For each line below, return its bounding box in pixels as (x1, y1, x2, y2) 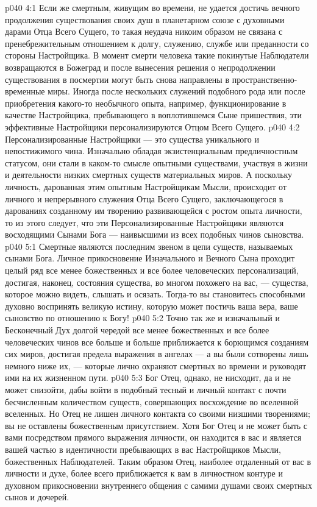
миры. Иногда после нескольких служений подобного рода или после (48, 85, 305, 97)
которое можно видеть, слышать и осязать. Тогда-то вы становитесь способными (5, 288, 305, 300)
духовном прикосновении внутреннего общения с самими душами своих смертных (5, 478, 312, 491)
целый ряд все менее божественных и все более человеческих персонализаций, (5, 264, 299, 277)
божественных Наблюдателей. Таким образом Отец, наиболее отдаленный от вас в (5, 455, 311, 467)
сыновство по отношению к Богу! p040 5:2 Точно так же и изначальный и (5, 311, 280, 324)
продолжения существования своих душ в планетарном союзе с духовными (5, 13, 285, 26)
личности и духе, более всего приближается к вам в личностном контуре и (5, 467, 283, 480)
